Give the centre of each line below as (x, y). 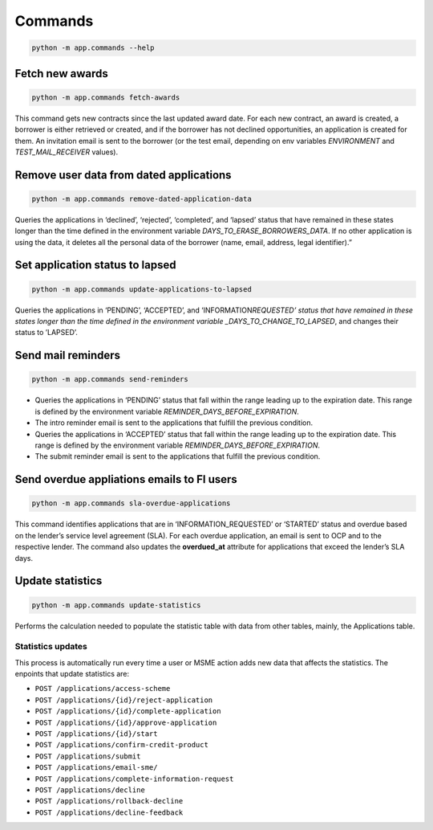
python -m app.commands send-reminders (110, 379)
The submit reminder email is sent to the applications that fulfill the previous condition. (178, 456)
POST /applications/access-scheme (103, 689)
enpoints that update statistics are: (72, 674)
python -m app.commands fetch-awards (106, 97)
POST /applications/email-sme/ (96, 768)
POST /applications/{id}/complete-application (128, 711)
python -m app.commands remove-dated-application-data (142, 198)
